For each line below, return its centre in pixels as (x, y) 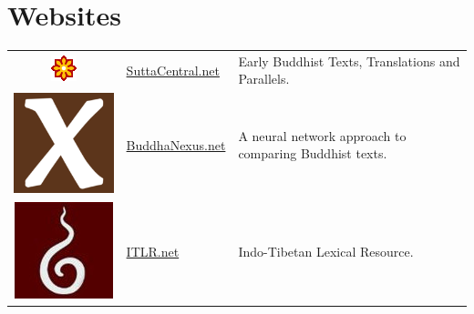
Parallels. (264, 79)
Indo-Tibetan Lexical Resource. (326, 252)
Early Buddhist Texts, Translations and (349, 61)
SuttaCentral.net (173, 70)
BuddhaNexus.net (176, 144)
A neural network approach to (322, 135)
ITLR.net (153, 252)
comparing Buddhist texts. (313, 153)
